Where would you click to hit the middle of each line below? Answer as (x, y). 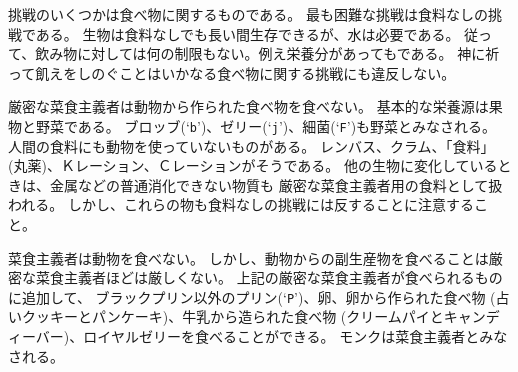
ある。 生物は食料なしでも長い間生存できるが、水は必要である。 (247, 33)
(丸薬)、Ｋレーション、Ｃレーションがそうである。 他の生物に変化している (253, 165)
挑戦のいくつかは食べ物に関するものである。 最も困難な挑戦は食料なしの (248, 14)
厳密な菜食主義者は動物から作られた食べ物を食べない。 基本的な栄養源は (248, 106)
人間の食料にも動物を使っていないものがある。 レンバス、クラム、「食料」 (251, 145)
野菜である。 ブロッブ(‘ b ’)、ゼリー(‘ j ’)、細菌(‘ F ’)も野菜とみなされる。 (266, 125)
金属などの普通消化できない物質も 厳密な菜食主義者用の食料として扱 (276, 184)
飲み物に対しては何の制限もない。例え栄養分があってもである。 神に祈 (267, 53)
